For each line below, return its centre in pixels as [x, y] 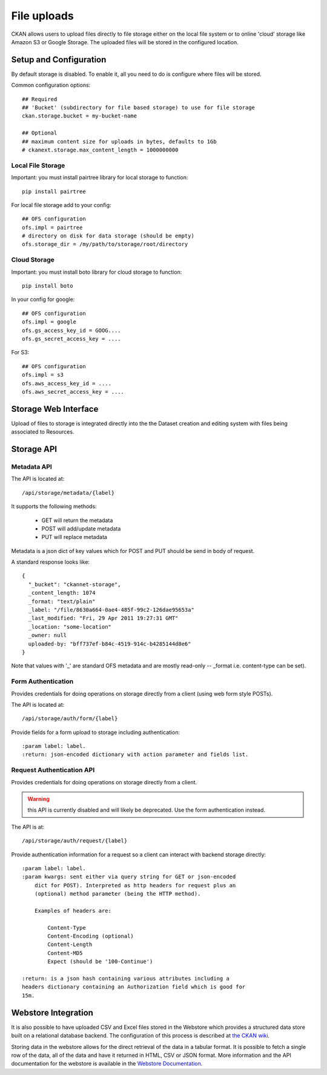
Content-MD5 [65, 953]
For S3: [20, 352]
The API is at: [28, 827]
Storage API [34, 449]
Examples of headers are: [73, 911]
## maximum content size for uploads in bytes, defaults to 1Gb [120, 141]
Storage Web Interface [55, 409]
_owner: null [48, 635]
